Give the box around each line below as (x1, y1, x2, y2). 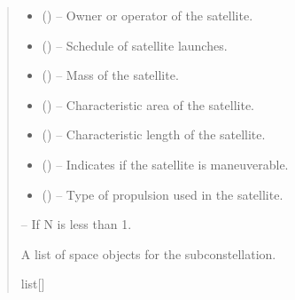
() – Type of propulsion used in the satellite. (42, 185, 283, 203)
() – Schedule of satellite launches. (42, 36, 228, 54)
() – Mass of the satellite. (42, 66, 179, 84)
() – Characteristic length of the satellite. (42, 125, 266, 144)
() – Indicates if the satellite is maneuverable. (42, 154, 289, 173)
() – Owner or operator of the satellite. (42, 6, 253, 24)
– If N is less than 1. (20, 215, 132, 233)
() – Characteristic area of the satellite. (42, 95, 255, 114)
